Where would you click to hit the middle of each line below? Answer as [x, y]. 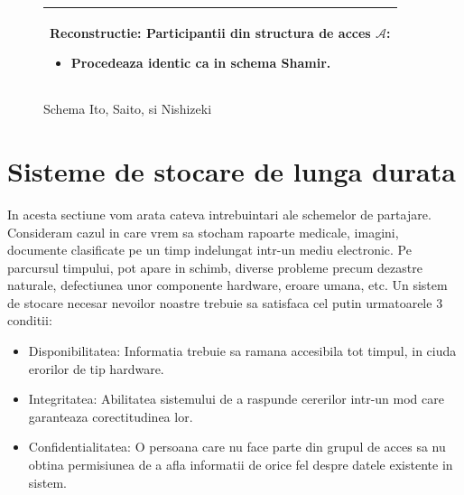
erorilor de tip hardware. [96, 368]
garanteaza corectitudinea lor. [111, 416]
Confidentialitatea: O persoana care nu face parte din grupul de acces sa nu [237, 447]
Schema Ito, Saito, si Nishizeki [128, 109]
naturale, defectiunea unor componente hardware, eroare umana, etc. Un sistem [227, 285]
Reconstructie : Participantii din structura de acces [210, 32]
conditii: [30, 320]
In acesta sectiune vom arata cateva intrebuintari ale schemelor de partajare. [219, 214]
